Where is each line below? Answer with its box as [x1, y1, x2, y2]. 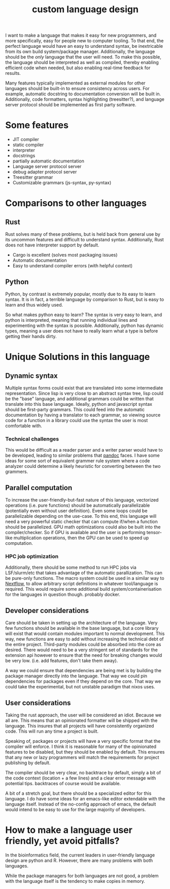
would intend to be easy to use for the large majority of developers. [5, 806, 146, 813]
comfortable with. [5, 423, 42, 429]
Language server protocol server [12, 163, 82, 170]
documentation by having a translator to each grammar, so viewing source [5, 411, 161, 418]
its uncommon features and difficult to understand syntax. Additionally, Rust [5, 237, 164, 243]
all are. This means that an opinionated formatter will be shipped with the [5, 717, 158, 724]
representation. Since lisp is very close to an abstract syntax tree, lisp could [5, 390, 164, 396]
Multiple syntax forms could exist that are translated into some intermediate [5, 384, 163, 391]
